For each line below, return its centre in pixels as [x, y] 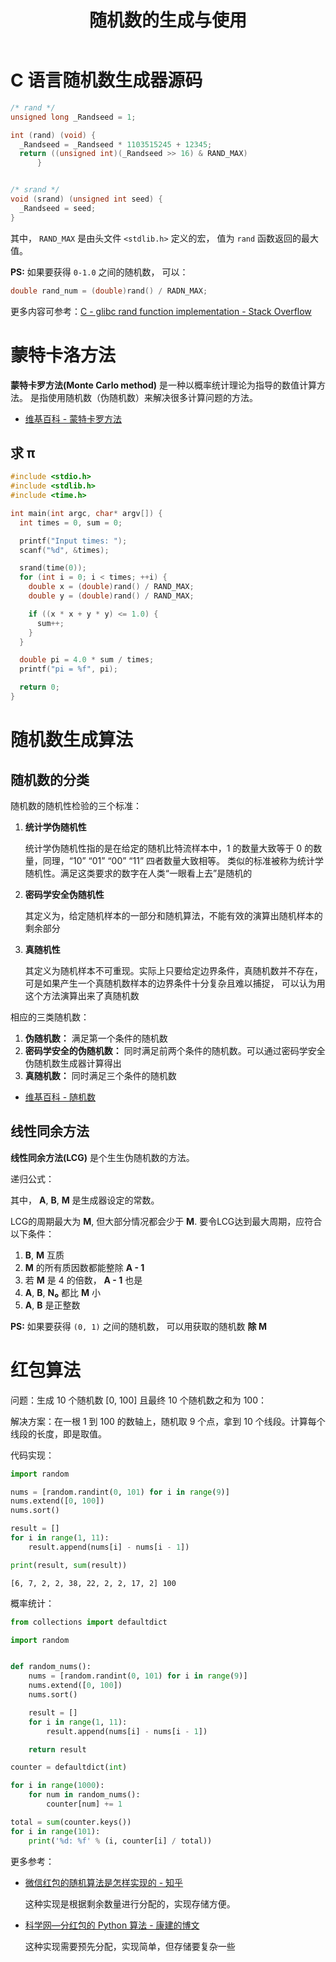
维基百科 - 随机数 [60, 1097]
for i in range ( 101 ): [55, 1831]
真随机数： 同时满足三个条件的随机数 [100, 1075]
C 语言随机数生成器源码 [106, 80]
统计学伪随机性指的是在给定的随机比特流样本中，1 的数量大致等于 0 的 [169, 848]
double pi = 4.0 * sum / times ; [87, 660]
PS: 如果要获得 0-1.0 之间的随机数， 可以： [99, 272]
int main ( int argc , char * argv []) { [86, 513]
